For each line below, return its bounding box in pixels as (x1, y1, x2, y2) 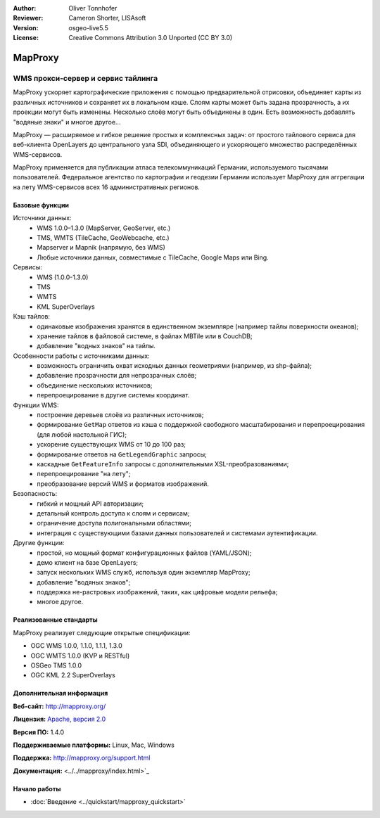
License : (13, 34, 39, 42)
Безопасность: (13, 490, 58, 498)
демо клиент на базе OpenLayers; (37, 558, 139, 566)
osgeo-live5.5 (68, 23, 108, 32)
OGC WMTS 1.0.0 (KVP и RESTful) (30, 651, 130, 660)
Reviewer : (13, 14, 44, 23)
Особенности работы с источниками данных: (13, 352, 151, 360)
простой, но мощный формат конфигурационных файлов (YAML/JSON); (37, 549, 252, 557)
